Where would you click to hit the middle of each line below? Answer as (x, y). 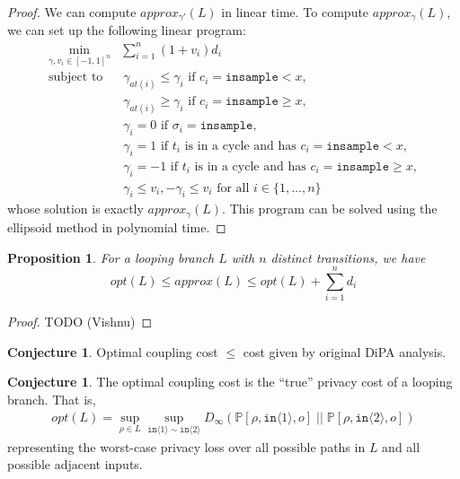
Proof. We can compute (72, 12)
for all (233, 188)
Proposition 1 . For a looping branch (111, 257)
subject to (76, 78)
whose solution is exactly (75, 209)
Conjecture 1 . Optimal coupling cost (113, 351)
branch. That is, (52, 399)
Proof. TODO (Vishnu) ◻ (80, 322)
